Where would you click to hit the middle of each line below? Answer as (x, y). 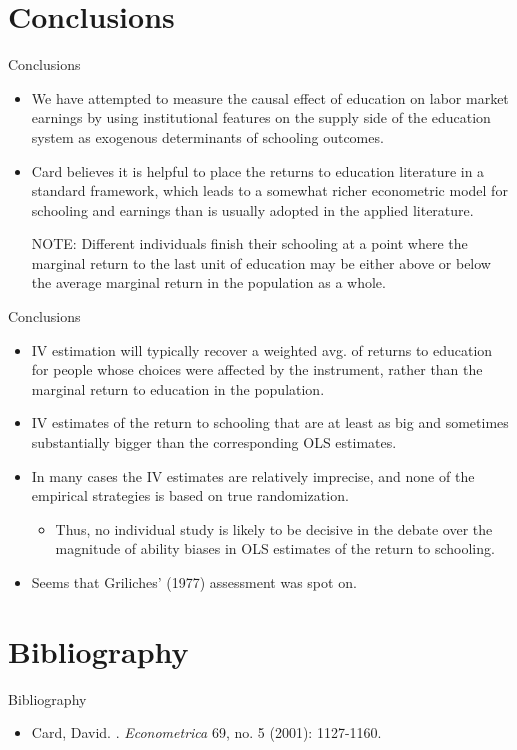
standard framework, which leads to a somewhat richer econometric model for (269, 190)
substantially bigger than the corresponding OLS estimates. (214, 442)
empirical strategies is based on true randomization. (190, 495)
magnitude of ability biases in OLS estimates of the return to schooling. (275, 548)
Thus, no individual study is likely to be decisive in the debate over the (274, 528)
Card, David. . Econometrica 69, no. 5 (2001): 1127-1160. (206, 732)
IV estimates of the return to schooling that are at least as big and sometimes (270, 422)
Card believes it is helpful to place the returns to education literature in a (258, 170)
